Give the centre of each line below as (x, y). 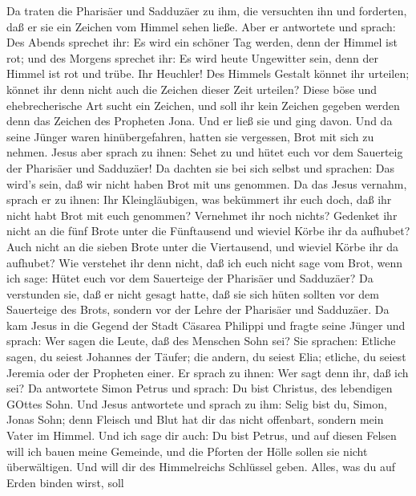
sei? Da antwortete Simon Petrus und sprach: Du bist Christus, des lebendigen (200, 388)
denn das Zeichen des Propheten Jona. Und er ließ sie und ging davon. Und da (200, 121)
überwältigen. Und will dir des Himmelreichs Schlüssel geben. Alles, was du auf (201, 467)
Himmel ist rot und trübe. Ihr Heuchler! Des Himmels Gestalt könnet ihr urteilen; (208, 73)
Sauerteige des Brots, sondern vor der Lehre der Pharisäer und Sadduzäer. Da (198, 309)
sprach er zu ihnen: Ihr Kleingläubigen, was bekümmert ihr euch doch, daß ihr (199, 199)
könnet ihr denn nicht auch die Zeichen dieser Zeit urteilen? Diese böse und (192, 89)
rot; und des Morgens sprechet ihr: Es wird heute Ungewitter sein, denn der (193, 57)
